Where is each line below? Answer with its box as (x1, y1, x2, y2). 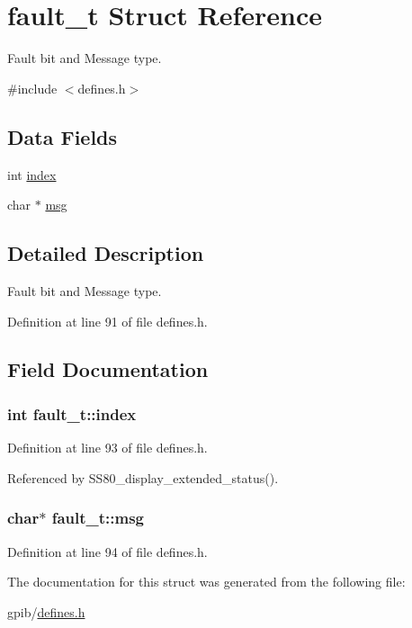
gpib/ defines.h (7, 602, 85, 621)
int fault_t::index (7, 402, 137, 425)
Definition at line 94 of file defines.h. (7, 542, 208, 561)
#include (7, 78, 58, 97)
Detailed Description (7, 239, 204, 267)
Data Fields (7, 122, 118, 150)
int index (7, 165, 57, 184)
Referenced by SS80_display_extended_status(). (7, 468, 279, 487)
